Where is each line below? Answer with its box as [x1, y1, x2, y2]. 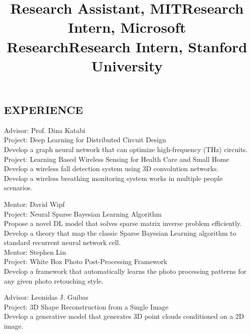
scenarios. [4, 182, 33, 193]
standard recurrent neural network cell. [4, 237, 121, 247]
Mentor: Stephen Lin [4, 246, 66, 257]
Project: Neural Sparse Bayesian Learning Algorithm [4, 208, 162, 219]
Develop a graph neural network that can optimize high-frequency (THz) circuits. [4, 144, 248, 154]
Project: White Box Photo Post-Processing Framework [4, 256, 167, 267]
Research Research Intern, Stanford [6, 36, 248, 56]
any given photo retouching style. [4, 275, 104, 286]
